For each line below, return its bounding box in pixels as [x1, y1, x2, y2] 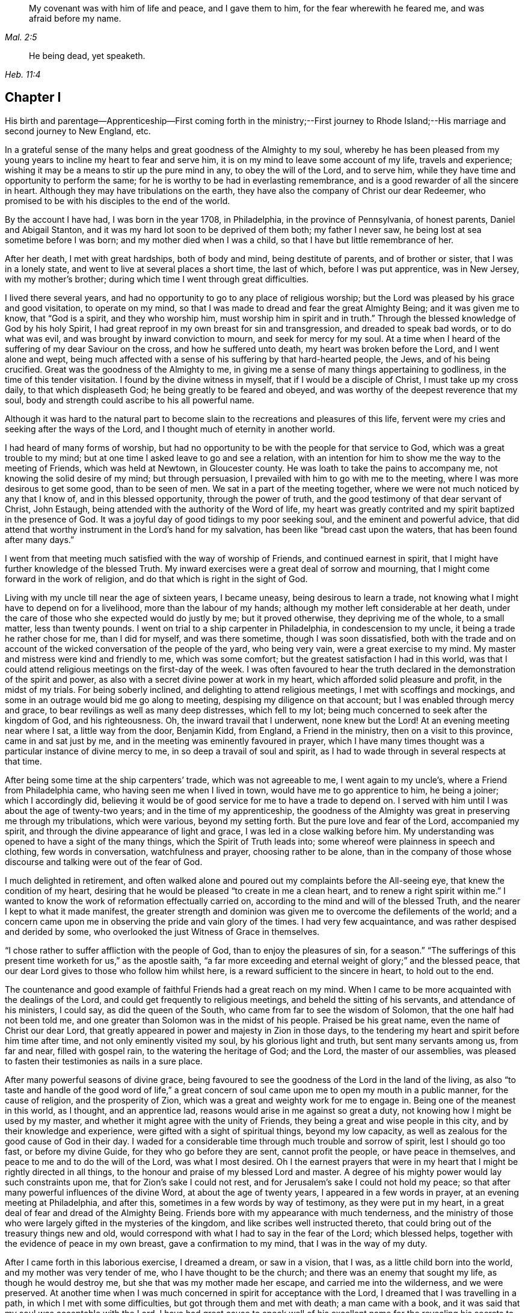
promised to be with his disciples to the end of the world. [5, 195, 230, 206]
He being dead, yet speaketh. [29, 51, 146, 61]
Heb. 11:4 [5, 69, 41, 79]
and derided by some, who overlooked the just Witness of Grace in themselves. [5, 926, 320, 937]
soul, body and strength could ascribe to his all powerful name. [5, 394, 254, 405]
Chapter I [5, 90, 61, 105]
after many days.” [5, 534, 75, 545]
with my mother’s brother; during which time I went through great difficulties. [5, 273, 309, 284]
